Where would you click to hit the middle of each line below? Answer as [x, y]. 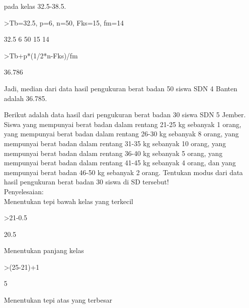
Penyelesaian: [24, 191]
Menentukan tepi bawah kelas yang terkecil [69, 201]
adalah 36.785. [25, 98]
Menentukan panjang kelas [44, 250]
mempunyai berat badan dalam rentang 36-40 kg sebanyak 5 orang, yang [113, 153]
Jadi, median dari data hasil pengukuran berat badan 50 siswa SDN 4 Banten [121, 88]
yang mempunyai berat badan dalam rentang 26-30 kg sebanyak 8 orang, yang [122, 134]
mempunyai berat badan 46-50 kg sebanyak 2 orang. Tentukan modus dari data [124, 172]
